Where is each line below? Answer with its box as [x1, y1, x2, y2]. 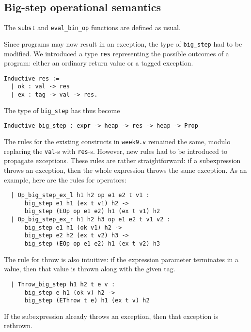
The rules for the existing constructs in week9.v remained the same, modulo [4, 136, 231, 147]
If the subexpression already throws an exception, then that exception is [4, 311, 219, 321]
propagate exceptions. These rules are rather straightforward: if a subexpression [4, 155, 241, 166]
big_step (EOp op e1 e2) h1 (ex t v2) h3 [24, 240, 160, 248]
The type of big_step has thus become [4, 105, 120, 115]
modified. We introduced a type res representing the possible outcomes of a [4, 48, 229, 58]
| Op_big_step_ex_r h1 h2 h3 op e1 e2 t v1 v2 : [11, 216, 171, 223]
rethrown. [4, 320, 32, 331]
